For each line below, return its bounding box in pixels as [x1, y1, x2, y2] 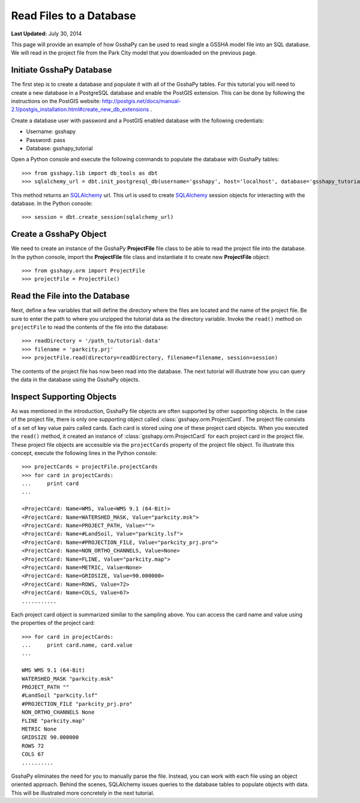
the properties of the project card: [11, 619, 95, 627]
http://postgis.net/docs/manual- [102, 98, 181, 105]
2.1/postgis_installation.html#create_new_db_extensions [11, 106, 149, 113]
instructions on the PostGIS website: [11, 98, 101, 105]
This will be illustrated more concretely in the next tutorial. [11, 789, 155, 796]
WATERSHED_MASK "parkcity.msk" [22, 675, 114, 682]
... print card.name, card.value [22, 642, 133, 649]
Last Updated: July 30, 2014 [11, 30, 82, 37]
